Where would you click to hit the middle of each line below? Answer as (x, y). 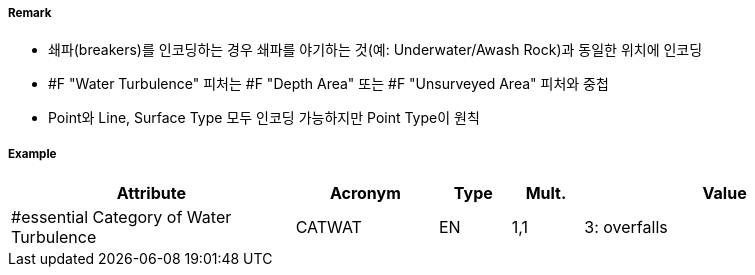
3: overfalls (626, 227)
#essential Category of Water (121, 217)
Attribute (151, 193)
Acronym (365, 193)
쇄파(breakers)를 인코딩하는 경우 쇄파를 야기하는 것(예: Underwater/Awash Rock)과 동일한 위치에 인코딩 (375, 50)
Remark (30, 13)
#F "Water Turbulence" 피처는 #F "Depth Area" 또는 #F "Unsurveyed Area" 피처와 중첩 (328, 84)
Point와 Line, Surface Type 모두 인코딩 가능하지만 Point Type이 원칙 (264, 118)
